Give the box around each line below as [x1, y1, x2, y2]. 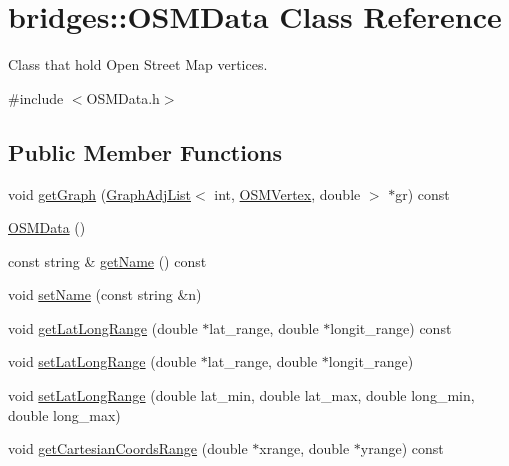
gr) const [395, 183, 450, 204]
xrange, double [259, 438, 350, 459]
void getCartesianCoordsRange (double [8, 438, 248, 459]
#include [8, 87, 64, 108]
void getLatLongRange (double [8, 317, 198, 338]
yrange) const [360, 438, 444, 459]
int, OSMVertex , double [214, 183, 361, 204]
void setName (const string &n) [8, 284, 202, 305]
